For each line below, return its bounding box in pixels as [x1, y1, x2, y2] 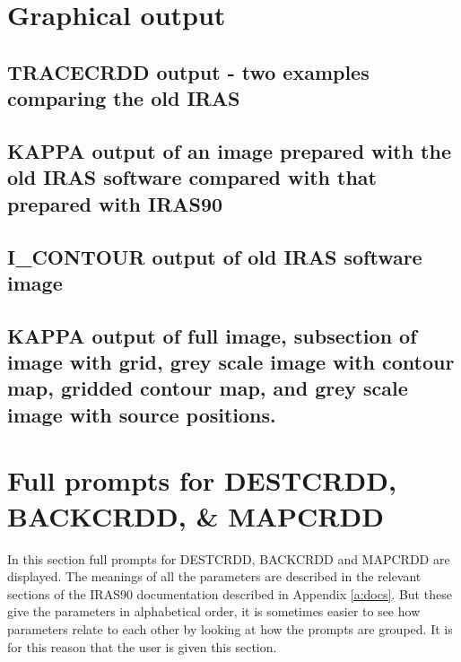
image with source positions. [7, 400, 276, 428]
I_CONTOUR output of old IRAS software [7, 242, 422, 270]
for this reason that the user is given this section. [7, 637, 277, 656]
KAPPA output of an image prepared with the [7, 136, 451, 164]
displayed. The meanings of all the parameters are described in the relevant [7, 567, 422, 586]
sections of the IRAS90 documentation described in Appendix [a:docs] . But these [7, 584, 452, 603]
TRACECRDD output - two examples [7, 57, 370, 85]
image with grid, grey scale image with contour [7, 348, 455, 376]
